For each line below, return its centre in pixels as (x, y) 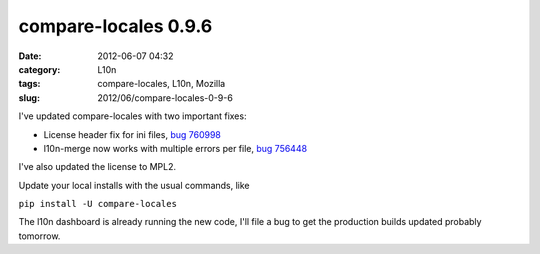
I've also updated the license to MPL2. (97, 167)
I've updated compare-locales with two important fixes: (132, 116)
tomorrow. (39, 236)
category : (39, 69)
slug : (29, 97)
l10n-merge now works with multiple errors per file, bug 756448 (175, 148)
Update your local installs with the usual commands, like (134, 185)
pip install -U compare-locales (97, 204)
